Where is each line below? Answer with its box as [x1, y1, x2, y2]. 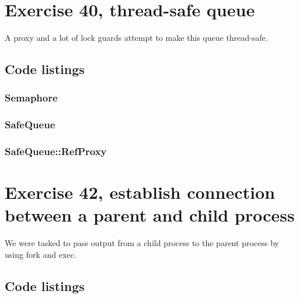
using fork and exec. [5, 248, 77, 260]
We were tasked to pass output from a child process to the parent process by [5, 237, 279, 249]
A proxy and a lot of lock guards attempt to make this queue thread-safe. [5, 31, 268, 44]
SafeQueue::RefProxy [5, 144, 107, 159]
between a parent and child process [5, 203, 295, 227]
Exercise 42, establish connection [5, 180, 275, 204]
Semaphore [5, 90, 58, 105]
